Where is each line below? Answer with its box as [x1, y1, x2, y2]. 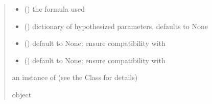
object [12, 89, 32, 99]
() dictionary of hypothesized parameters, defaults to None [24, 20, 208, 31]
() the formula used [24, 4, 85, 14]
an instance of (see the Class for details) [12, 72, 138, 83]
